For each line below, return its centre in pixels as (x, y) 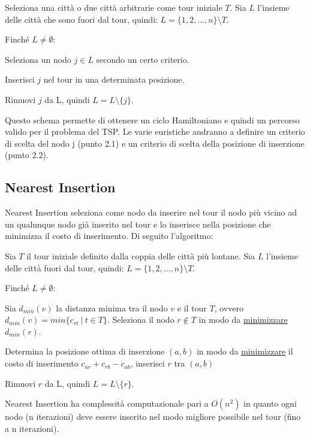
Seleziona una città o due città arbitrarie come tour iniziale (114, 7)
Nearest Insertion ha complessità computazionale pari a (107, 403)
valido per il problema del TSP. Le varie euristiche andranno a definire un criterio (155, 131)
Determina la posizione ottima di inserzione (85, 351)
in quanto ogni (270, 403)
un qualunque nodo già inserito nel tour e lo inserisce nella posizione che (138, 224)
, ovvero (229, 308)
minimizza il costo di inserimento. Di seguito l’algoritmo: (109, 236)
